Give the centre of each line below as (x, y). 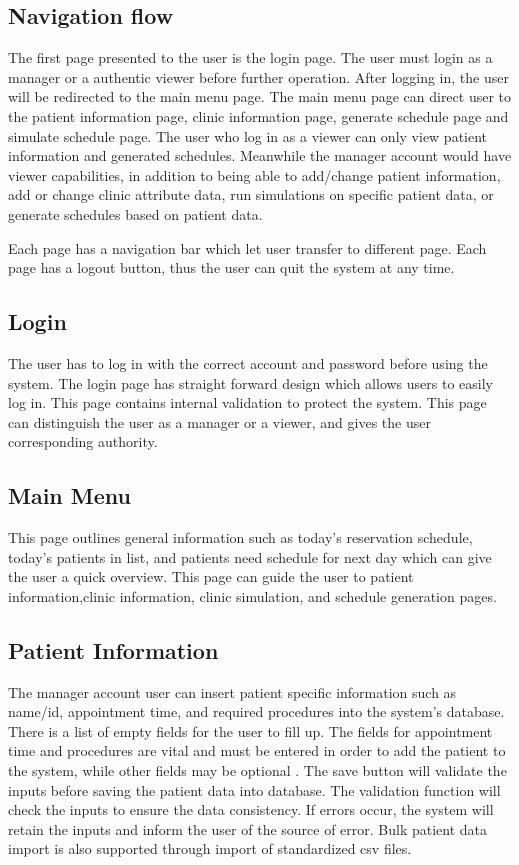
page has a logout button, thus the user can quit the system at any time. (231, 267)
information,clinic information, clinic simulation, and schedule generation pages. (252, 595)
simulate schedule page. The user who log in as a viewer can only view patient (248, 135)
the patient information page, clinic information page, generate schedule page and (258, 115)
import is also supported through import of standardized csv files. (210, 848)
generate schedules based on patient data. (135, 213)
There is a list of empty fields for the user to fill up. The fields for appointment (250, 730)
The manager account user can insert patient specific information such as (232, 691)
